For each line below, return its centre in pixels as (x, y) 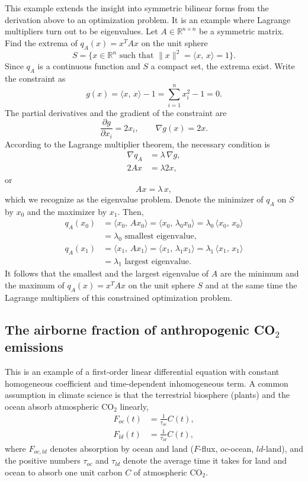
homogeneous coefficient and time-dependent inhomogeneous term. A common (147, 383)
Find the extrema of (41, 42)
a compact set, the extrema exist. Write (223, 66)
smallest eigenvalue (159, 236)
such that (137, 56)
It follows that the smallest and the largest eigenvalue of (107, 273)
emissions (34, 347)
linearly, (134, 406)
